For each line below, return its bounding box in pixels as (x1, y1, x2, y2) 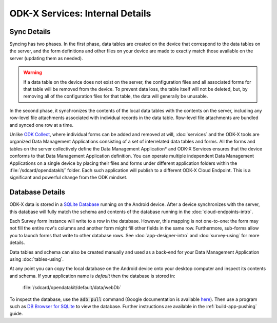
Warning (23, 69, 42, 75)
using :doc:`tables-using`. (9, 256, 64, 262)
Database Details (9, 188, 66, 197)
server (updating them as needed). (9, 55, 83, 61)
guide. (9, 311, 23, 317)
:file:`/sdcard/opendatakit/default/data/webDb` (22, 284, 122, 291)
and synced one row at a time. (9, 122, 74, 128)
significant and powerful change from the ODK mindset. (9, 175, 128, 181)
